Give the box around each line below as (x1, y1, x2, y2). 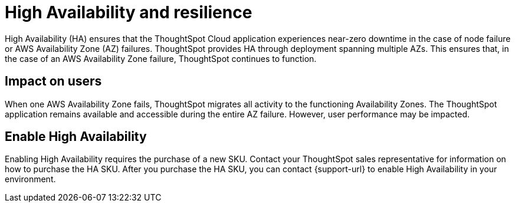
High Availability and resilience (5, 2, 252, 22)
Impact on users (5, 74, 102, 89)
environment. (5, 174, 56, 185)
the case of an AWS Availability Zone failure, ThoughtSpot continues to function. (5, 53, 317, 64)
